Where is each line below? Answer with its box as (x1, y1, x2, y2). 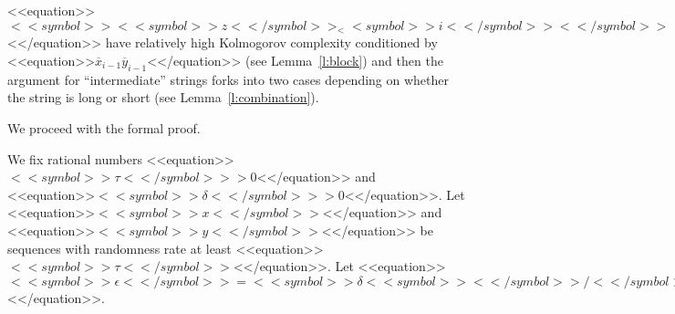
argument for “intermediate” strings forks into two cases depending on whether (7, 69, 449, 89)
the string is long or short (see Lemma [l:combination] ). (7, 88, 319, 107)
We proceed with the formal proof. (7, 118, 201, 137)
